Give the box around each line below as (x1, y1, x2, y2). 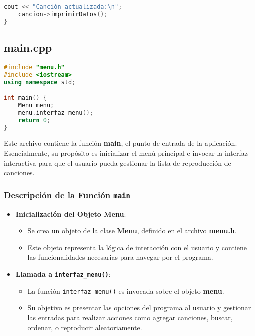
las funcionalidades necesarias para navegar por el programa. (27, 252, 213, 262)
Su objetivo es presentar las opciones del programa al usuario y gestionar (27, 302, 251, 313)
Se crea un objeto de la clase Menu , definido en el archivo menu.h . (27, 225, 237, 236)
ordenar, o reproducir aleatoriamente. (27, 322, 142, 332)
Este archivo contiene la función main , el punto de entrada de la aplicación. (4, 138, 237, 148)
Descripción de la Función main (4, 188, 130, 201)
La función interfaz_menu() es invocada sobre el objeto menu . (27, 285, 224, 296)
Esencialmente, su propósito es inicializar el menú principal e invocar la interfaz (4, 148, 248, 158)
